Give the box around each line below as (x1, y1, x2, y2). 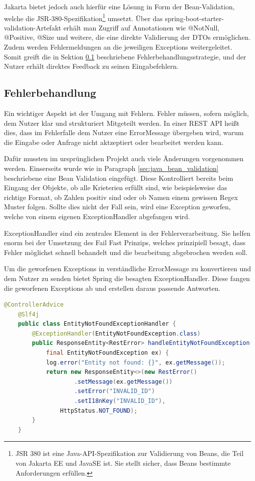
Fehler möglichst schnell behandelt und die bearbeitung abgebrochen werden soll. (4, 247, 248, 257)
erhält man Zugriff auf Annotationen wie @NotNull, (63, 22, 220, 32)
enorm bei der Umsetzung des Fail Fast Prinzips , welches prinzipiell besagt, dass (4, 237, 246, 248)
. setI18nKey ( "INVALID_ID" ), (74, 397, 166, 405)
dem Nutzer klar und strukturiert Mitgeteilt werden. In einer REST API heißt (4, 117, 240, 128)
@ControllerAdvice (4, 301, 64, 309)
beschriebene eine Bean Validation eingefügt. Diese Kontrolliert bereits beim (4, 172, 233, 183)
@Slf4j (18, 311, 39, 318)
